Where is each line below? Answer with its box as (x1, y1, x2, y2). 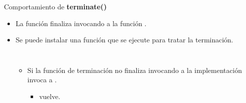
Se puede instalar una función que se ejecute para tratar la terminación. (15, 34, 233, 45)
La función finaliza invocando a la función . (15, 18, 147, 28)
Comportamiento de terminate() (4, 1, 107, 11)
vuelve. (39, 91, 60, 101)
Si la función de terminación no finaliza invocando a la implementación (27, 65, 242, 75)
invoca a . (27, 74, 57, 85)
